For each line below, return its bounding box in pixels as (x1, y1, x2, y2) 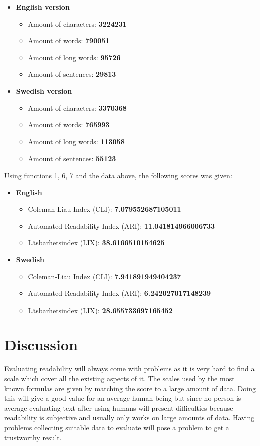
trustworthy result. (4, 432, 62, 442)
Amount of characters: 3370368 (28, 102, 127, 113)
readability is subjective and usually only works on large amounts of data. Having (4, 412, 255, 423)
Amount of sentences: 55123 (28, 153, 116, 164)
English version (16, 2, 70, 12)
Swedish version (16, 85, 72, 96)
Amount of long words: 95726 (28, 52, 121, 62)
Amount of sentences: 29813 (28, 69, 116, 79)
